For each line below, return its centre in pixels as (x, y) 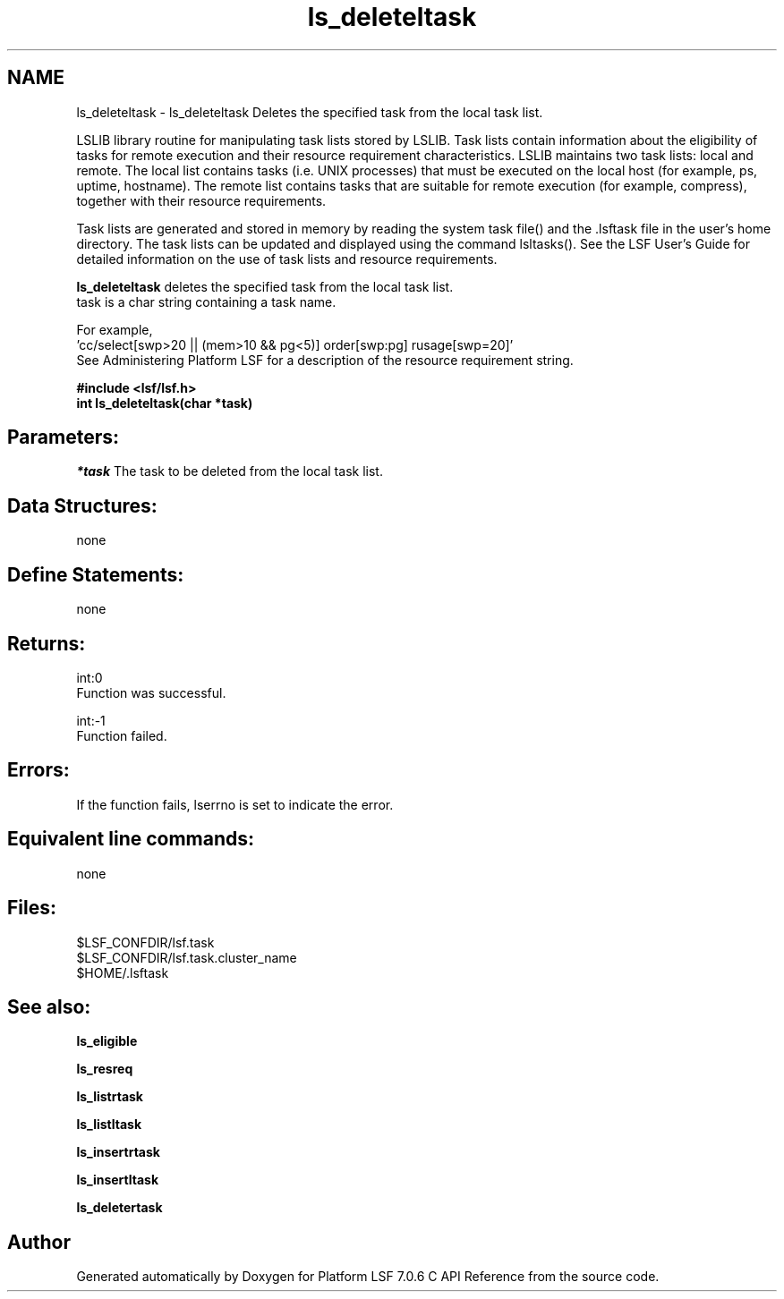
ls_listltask (109, 1125)
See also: (49, 1006)
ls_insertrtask (118, 1152)
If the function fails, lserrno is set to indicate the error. (235, 804)
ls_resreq (105, 1069)
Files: (32, 908)
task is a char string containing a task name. (206, 301)
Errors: (38, 770)
